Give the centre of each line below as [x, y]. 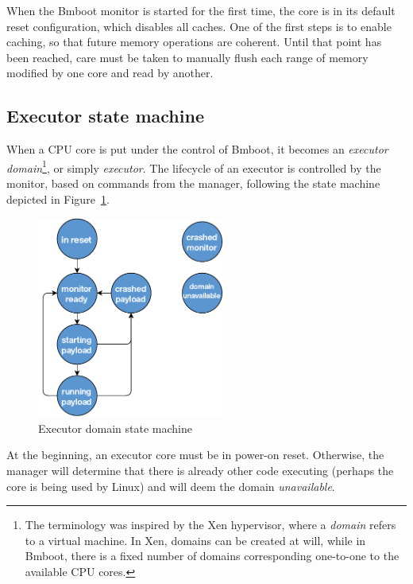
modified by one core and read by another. [110, 73]
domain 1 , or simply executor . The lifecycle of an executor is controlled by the [194, 166]
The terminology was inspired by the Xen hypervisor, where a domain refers [210, 525]
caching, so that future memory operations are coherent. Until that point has [194, 42]
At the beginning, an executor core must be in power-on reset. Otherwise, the [195, 455]
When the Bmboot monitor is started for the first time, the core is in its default [201, 10]
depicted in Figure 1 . [58, 199]
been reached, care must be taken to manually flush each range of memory [187, 57]
